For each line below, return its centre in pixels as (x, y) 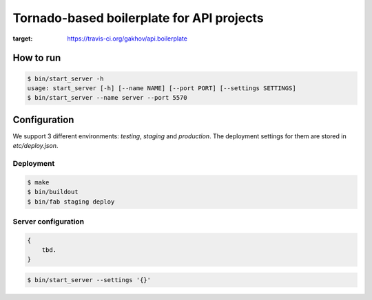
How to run (37, 58)
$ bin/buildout (53, 192)
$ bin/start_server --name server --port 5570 (107, 98)
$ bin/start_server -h (65, 78)
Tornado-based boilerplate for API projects (138, 18)
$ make (38, 182)
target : (23, 39)
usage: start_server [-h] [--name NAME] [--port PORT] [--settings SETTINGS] (162, 88)
